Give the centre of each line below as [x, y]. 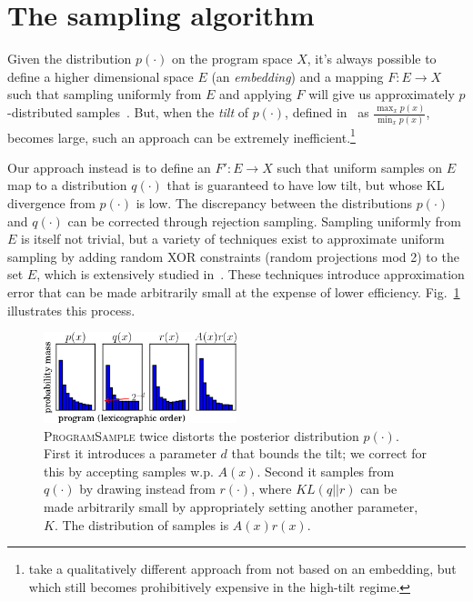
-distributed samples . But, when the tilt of [128, 112]
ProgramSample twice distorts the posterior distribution [201, 435]
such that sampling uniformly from [105, 94]
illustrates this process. [71, 310]
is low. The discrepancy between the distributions [274, 203]
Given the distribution [70, 59]
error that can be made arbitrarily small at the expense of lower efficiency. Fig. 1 [234, 292]
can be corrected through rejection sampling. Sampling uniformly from [264, 221]
